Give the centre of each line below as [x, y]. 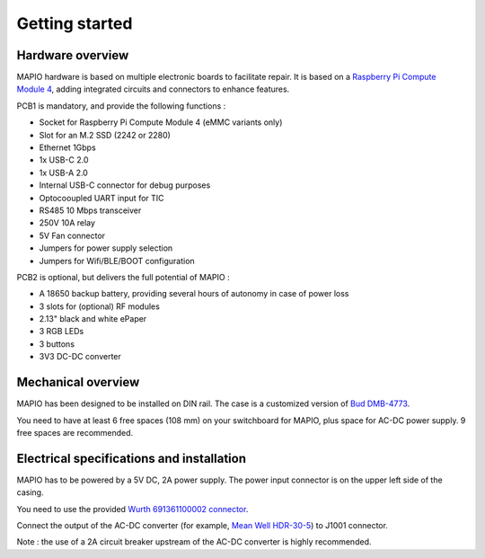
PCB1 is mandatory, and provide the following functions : [121, 106]
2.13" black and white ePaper [93, 319]
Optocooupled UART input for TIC [102, 198]
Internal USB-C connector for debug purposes [125, 185]
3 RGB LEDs [62, 332]
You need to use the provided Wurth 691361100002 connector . [132, 509]
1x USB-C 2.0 [64, 160]
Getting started [75, 23]
